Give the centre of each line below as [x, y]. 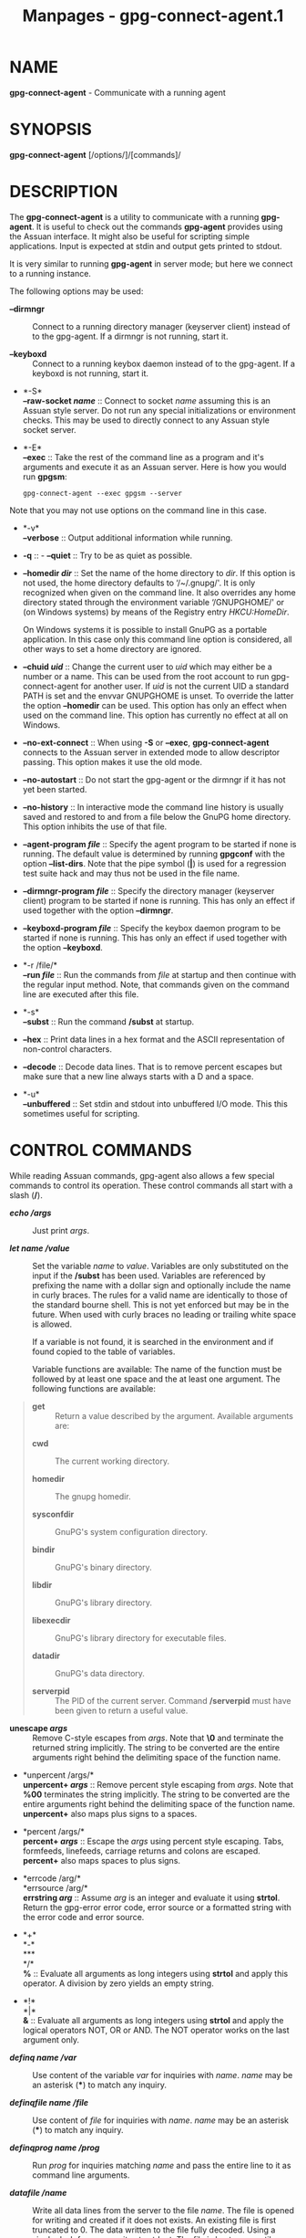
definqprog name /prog [55, 2148]
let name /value [40, 1248]
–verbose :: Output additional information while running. [127, 537]
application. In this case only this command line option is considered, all [158, 639]
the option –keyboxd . [62, 947]
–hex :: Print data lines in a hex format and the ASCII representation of [153, 1039]
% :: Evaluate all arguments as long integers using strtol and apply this [155, 1973]
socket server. [49, 429]
